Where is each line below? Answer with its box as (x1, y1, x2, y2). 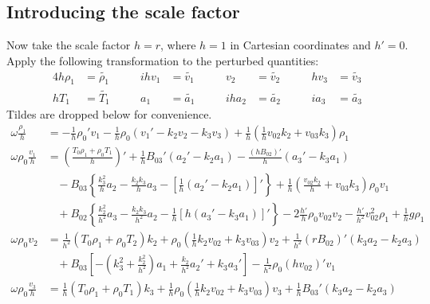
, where (160, 37, 196, 53)
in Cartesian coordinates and (230, 37, 371, 53)
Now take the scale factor (6, 37, 131, 53)
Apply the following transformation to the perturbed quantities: (6, 52, 319, 68)
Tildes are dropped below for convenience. (6, 106, 212, 123)
